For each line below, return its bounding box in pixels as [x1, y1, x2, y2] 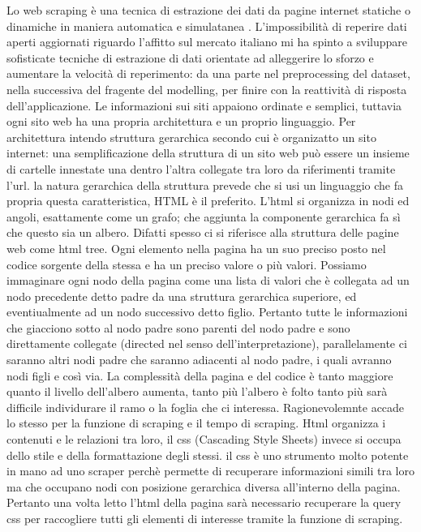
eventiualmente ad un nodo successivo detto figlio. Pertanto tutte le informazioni [6, 303, 408, 320]
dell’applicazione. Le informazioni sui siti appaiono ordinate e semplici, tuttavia [6, 97, 402, 114]
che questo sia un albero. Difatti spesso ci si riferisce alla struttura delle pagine [6, 224, 399, 241]
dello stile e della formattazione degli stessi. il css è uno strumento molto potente [6, 446, 409, 463]
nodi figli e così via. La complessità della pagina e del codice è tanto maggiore [6, 367, 393, 384]
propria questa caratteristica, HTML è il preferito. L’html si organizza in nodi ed [6, 192, 410, 209]
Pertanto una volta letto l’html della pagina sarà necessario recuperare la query [6, 494, 402, 511]
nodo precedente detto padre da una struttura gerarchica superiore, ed [6, 287, 357, 304]
